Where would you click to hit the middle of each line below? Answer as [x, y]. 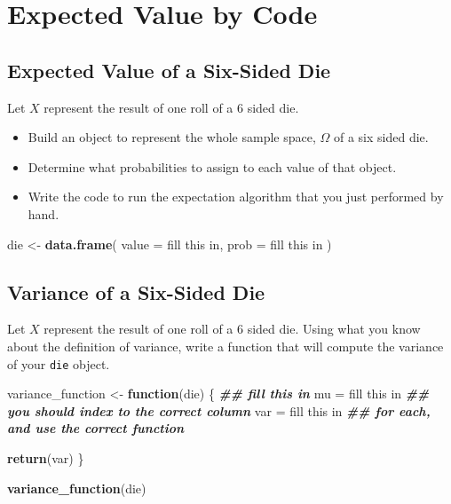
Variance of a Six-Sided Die [136, 291]
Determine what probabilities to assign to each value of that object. [212, 166]
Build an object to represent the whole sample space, [172, 137]
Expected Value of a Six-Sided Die [169, 70]
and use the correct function [96, 428]
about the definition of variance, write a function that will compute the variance [225, 346]
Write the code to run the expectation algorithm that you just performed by [236, 197]
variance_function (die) [77, 488]
